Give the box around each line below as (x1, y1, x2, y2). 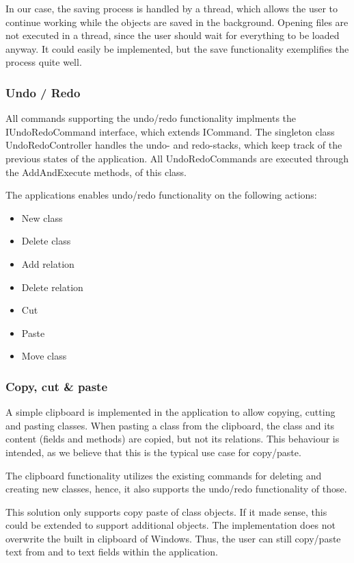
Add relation (21, 256, 74, 271)
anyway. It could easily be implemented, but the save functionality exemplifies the (5, 41, 349, 55)
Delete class (21, 234, 71, 248)
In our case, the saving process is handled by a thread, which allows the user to (5, 1, 338, 15)
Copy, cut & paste (5, 377, 108, 395)
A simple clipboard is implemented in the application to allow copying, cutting (5, 405, 336, 419)
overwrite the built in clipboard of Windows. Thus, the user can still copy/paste (5, 531, 341, 545)
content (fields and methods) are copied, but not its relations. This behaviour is (5, 431, 340, 446)
